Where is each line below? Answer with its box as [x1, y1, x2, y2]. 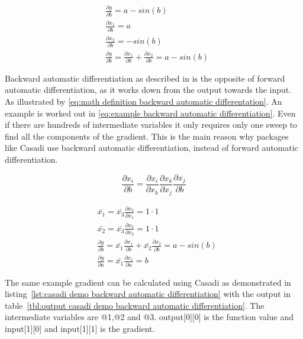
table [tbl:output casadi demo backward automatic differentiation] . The [5, 299, 265, 311]
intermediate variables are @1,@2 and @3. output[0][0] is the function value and [5, 311, 294, 323]
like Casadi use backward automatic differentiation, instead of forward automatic [5, 141, 298, 154]
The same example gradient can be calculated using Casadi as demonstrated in [5, 276, 291, 288]
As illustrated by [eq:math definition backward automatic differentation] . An [5, 95, 282, 108]
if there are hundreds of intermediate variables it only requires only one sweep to [5, 118, 298, 131]
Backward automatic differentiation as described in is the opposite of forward [5, 72, 285, 84]
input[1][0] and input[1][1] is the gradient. [5, 322, 155, 334]
